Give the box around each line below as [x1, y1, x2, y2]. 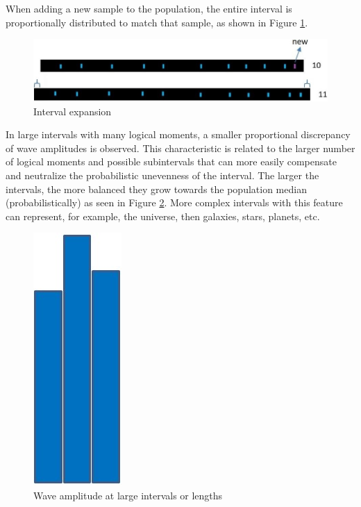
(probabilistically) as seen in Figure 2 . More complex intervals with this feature [6, 195, 343, 210]
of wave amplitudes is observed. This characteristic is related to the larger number [6, 140, 355, 155]
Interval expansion [33, 103, 112, 118]
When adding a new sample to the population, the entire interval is [6, 1, 292, 15]
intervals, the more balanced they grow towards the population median [6, 181, 307, 196]
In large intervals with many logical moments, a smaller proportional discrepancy [6, 127, 351, 142]
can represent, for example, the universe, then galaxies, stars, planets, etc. [6, 208, 320, 223]
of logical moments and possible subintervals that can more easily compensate [6, 154, 337, 169]
